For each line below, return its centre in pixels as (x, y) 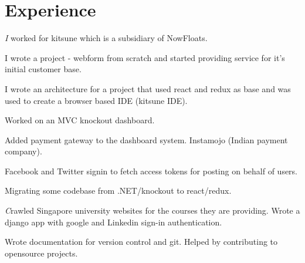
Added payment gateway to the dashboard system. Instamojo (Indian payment (146, 139)
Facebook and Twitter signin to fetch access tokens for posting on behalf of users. (151, 171)
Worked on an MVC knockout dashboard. (80, 120)
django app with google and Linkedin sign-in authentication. (113, 222)
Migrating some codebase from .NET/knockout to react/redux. (118, 190)
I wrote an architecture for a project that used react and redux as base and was (148, 88)
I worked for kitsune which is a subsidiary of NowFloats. (106, 38)
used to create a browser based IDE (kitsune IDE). (96, 100)
